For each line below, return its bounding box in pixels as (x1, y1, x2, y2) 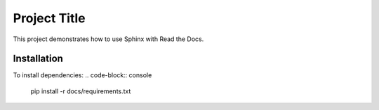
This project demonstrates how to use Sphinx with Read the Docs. (13, 35, 204, 43)
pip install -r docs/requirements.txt (30, 87, 131, 95)
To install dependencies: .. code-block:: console (13, 71, 152, 79)
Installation (13, 53, 63, 65)
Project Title (13, 10, 86, 26)
